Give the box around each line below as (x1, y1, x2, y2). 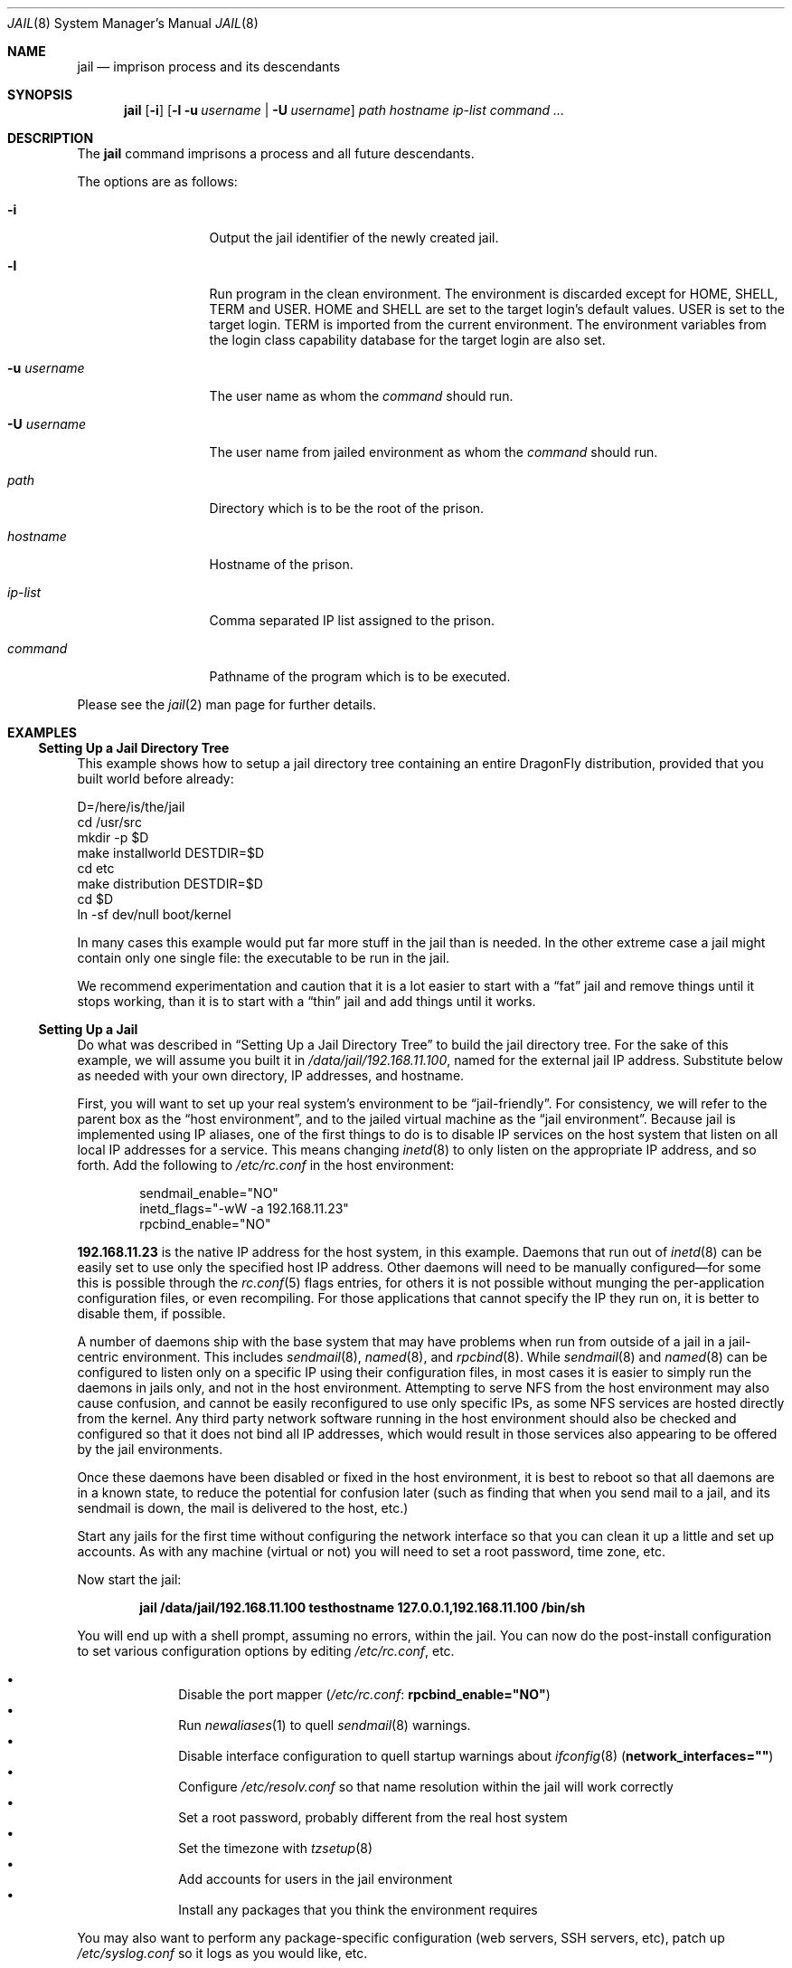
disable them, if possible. (77, 1306, 226, 1321)
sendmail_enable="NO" (139, 1185, 278, 1201)
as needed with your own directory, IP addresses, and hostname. (77, 1068, 465, 1083)
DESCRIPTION (7, 130, 94, 146)
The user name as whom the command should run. (209, 388, 514, 404)
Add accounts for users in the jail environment (178, 1871, 453, 1887)
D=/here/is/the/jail (77, 799, 185, 814)
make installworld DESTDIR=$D (77, 845, 265, 860)
